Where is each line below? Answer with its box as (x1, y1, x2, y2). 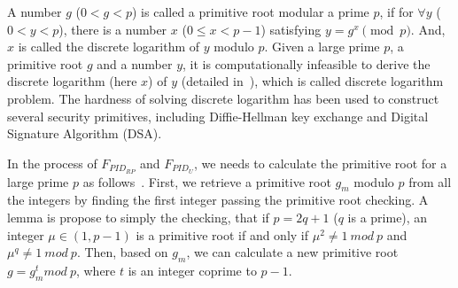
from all (408, 172, 452, 191)
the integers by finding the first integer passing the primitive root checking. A (7, 191, 429, 209)
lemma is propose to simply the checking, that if (7, 208, 269, 226)
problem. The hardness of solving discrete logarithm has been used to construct (7, 89, 439, 107)
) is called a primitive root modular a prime (132, 3, 369, 20)
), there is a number (58, 19, 167, 38)
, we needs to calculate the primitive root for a (194, 153, 447, 172)
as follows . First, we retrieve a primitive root (82, 172, 331, 191)
